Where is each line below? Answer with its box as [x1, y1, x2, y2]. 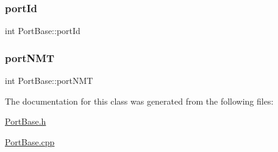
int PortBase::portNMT [5, 74, 93, 87]
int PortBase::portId [5, 24, 80, 37]
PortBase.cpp [5, 135, 55, 148]
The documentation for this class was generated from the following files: [5, 94, 274, 107]
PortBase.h [5, 115, 46, 128]
